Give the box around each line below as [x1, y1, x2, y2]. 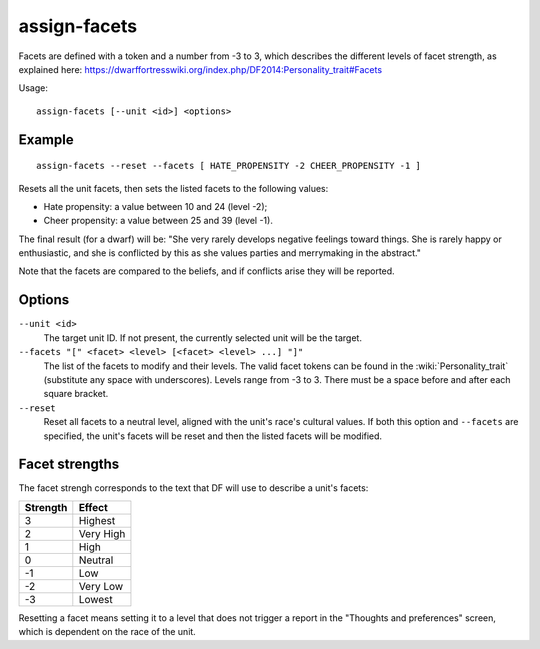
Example [18, 131, 74, 148]
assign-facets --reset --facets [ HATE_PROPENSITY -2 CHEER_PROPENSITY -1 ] [36, 160, 422, 172]
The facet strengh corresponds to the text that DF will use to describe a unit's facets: [18, 482, 369, 494]
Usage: [18, 82, 49, 94]
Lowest [78, 592, 114, 606]
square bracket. [43, 388, 109, 400]
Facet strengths [18, 456, 120, 473]
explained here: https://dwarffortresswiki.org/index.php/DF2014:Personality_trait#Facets [18, 63, 383, 75]
